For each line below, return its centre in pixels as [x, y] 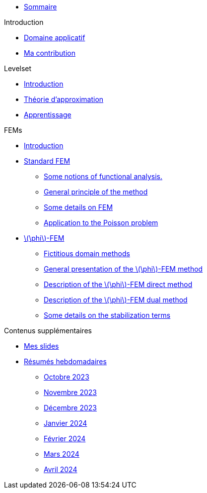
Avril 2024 [61, 469]
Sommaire [40, 7]
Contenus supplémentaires [48, 331]
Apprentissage [48, 115]
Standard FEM [47, 161]
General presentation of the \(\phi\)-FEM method [123, 269]
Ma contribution [50, 53]
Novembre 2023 [70, 392]
